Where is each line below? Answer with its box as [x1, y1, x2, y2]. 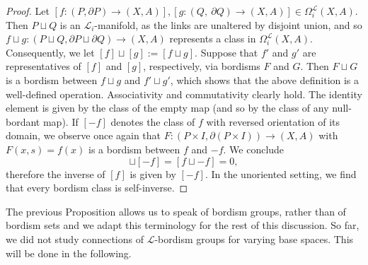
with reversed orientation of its [206, 114, 340, 129]
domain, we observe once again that [6, 128, 161, 143]
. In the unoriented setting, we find [205, 166, 357, 181]
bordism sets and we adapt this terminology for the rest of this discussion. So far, [6, 218, 360, 232]
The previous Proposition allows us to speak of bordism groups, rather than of [6, 204, 346, 218]
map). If [42, 114, 79, 129]
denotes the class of [110, 114, 195, 129]
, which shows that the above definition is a [170, 72, 360, 87]
